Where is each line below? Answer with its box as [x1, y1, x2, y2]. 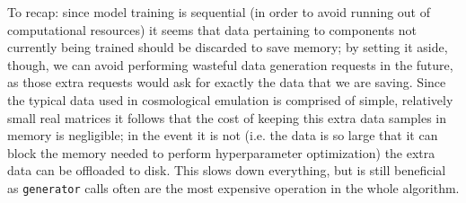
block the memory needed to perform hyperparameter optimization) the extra [7, 143, 435, 162]
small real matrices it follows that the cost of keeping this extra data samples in [7, 108, 447, 127]
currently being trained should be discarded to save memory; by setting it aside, [7, 38, 448, 57]
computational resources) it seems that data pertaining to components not [7, 20, 417, 39]
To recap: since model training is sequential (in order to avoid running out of [7, 3, 431, 21]
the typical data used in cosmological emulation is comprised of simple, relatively [7, 90, 453, 109]
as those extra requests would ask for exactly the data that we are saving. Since [7, 73, 446, 92]
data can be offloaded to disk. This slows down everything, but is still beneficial [7, 161, 446, 180]
